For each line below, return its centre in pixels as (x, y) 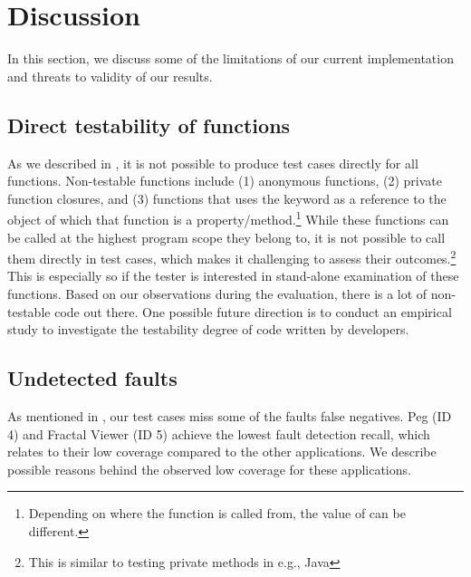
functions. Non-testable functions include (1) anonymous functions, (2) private (225, 181)
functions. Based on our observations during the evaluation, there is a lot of (217, 293)
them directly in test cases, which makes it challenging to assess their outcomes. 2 (232, 257)
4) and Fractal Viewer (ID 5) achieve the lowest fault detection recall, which (219, 433)
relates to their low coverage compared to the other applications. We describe (222, 452)
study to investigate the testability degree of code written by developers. (208, 329)
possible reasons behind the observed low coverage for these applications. (209, 469)
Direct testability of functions (149, 125)
